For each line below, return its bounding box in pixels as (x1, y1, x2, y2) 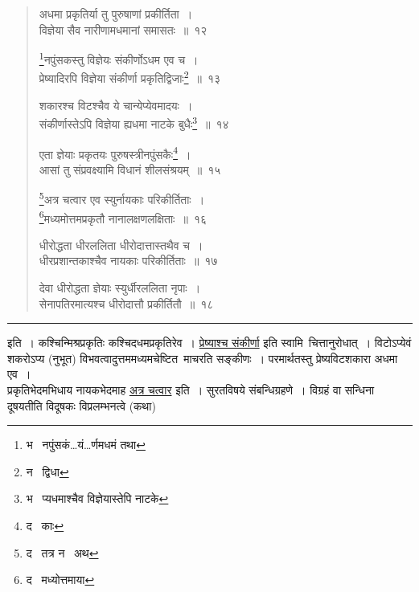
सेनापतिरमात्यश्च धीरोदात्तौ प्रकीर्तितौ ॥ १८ (39, 295, 214, 312)
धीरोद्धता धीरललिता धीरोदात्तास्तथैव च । (39, 236, 203, 253)
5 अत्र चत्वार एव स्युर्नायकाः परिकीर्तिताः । (39, 189, 205, 208)
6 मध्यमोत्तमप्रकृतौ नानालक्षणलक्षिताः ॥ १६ (39, 207, 207, 227)
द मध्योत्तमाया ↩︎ (26, 571, 95, 588)
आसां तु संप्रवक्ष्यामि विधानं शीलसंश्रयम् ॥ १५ (39, 161, 221, 178)
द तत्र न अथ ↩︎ (26, 544, 99, 561)
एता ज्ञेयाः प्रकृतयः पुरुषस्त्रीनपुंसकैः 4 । (39, 143, 191, 162)
